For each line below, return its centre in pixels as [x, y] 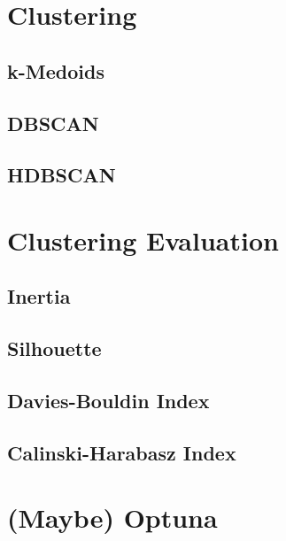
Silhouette [54, 348]
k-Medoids [56, 70]
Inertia [39, 296]
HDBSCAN [62, 175]
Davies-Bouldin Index [108, 401]
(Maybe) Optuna [112, 518]
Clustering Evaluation [143, 240]
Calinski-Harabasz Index [122, 452]
